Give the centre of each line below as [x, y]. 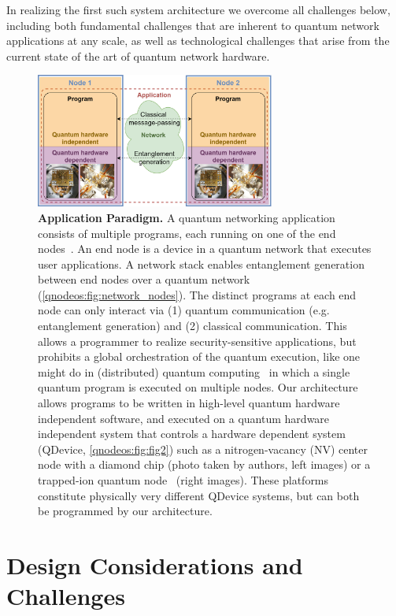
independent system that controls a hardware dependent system [192, 434]
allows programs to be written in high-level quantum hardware [189, 403]
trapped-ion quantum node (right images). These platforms [183, 480]
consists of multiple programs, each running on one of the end [187, 233]
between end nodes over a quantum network [144, 279]
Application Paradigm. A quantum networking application [187, 217]
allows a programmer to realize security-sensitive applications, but [197, 341]
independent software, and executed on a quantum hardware [184, 418]
